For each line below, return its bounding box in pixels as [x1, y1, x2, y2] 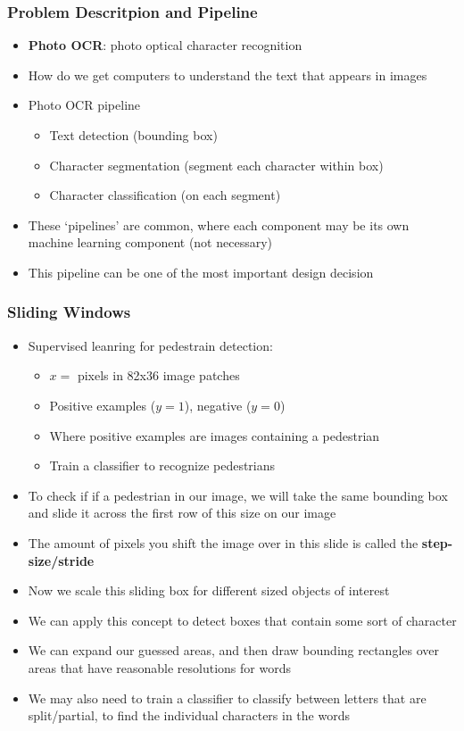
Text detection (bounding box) [49, 126, 218, 144]
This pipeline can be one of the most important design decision [28, 262, 374, 281]
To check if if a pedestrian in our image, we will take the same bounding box [28, 486, 448, 504]
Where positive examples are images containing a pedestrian [49, 426, 380, 444]
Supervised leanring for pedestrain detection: [28, 336, 273, 354]
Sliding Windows [7, 301, 131, 323]
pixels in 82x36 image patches [77, 366, 240, 385]
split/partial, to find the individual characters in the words [28, 706, 350, 725]
